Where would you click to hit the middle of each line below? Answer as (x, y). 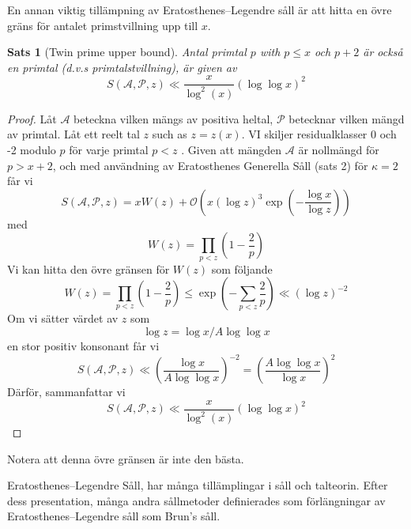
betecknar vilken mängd (347, 118)
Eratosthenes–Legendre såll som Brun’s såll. (114, 516)
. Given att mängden (232, 149)
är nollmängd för (339, 149)
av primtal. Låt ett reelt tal (74, 134)
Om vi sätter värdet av (63, 318)
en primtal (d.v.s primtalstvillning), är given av (122, 67)
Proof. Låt (32, 118)
